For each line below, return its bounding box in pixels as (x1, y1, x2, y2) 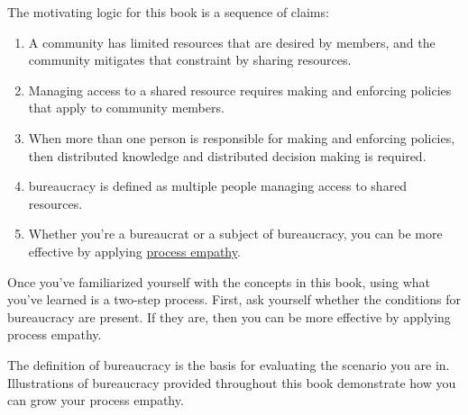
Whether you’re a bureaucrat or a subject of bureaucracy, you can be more (28, 224, 443, 243)
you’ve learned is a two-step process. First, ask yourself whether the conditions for (7, 290, 462, 309)
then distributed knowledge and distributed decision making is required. (28, 146, 427, 165)
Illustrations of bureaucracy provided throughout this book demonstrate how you (7, 373, 456, 392)
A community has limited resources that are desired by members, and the (28, 32, 436, 51)
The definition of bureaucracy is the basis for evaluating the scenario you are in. (7, 355, 450, 374)
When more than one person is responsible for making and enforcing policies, (28, 128, 455, 147)
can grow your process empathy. (7, 391, 184, 410)
